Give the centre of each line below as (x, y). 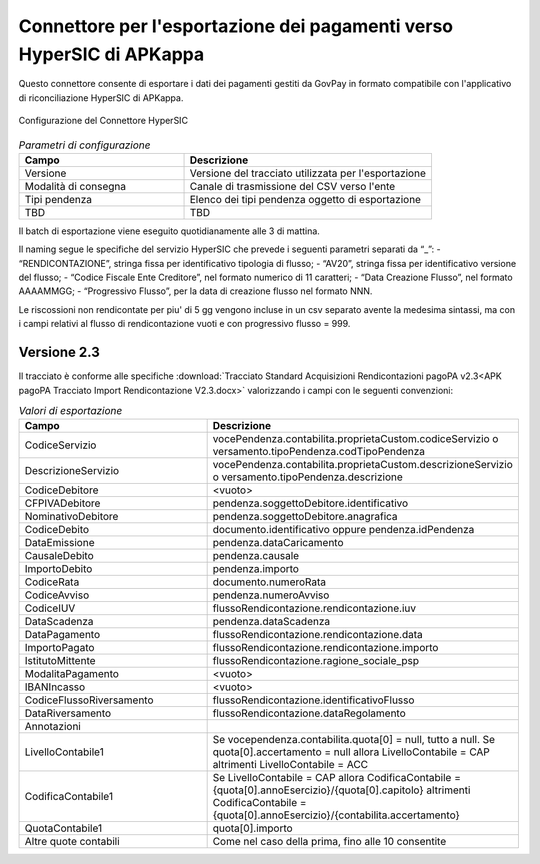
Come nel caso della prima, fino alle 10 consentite (329, 842)
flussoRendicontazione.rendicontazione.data (318, 635)
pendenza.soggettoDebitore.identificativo (310, 503)
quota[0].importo (253, 828)
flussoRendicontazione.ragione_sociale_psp (316, 661)
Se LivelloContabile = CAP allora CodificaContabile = (337, 778)
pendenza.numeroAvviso (271, 595)
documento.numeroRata (269, 582)
